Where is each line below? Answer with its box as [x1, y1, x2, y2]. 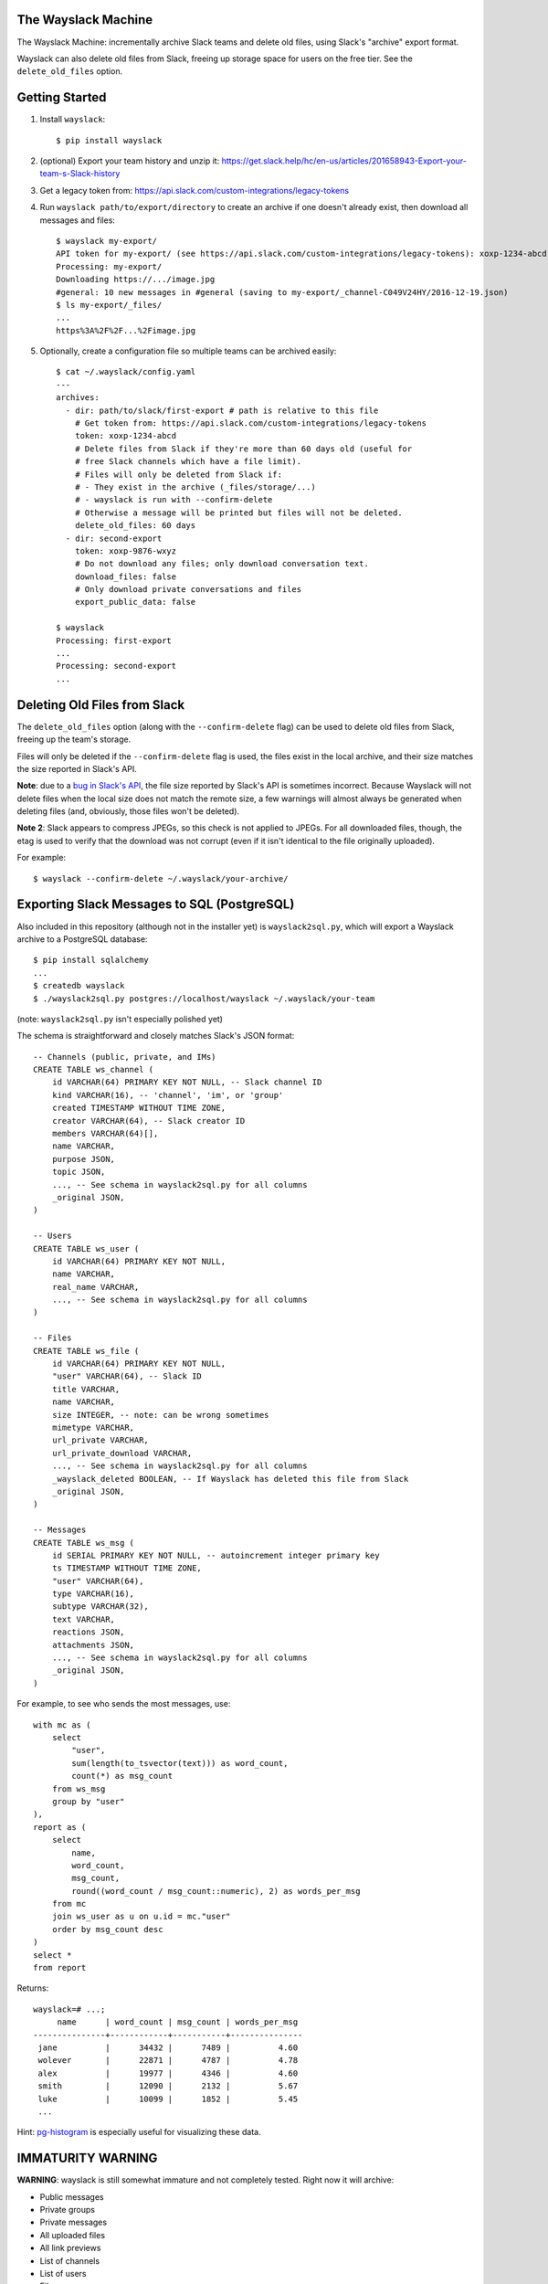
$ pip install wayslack [56, 135, 163, 145]
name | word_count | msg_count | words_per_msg [57, 2017, 299, 2027]
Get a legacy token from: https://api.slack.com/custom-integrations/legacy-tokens [39, 185, 350, 196]
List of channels [39, 2255, 100, 2266]
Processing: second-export [56, 661, 177, 671]
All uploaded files [39, 2229, 105, 2240]
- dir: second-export [65, 533, 163, 544]
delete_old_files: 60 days [74, 521, 196, 531]
